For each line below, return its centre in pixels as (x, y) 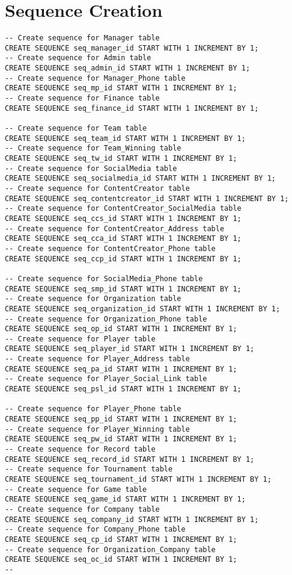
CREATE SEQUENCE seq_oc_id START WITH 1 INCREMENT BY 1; (121, 560)
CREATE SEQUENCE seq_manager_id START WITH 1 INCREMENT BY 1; (132, 48)
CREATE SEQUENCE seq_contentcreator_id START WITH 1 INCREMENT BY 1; (147, 198)
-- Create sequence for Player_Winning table (97, 429)
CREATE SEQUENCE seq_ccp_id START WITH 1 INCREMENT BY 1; (123, 259)
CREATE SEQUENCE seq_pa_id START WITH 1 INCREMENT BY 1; (121, 369)
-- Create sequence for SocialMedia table (91, 168)
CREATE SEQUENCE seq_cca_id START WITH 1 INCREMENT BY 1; (123, 239)
